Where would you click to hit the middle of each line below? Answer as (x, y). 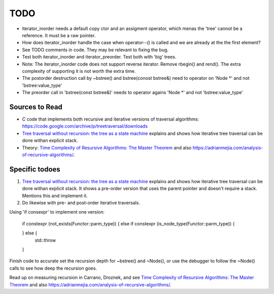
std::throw (45, 240)
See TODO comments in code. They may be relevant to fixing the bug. (95, 50)
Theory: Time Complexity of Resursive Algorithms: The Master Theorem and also (107, 148)
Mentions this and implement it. (55, 195)
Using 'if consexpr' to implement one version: (57, 212)
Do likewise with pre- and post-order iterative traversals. (81, 203)
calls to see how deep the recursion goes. (53, 268)
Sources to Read (36, 107)
